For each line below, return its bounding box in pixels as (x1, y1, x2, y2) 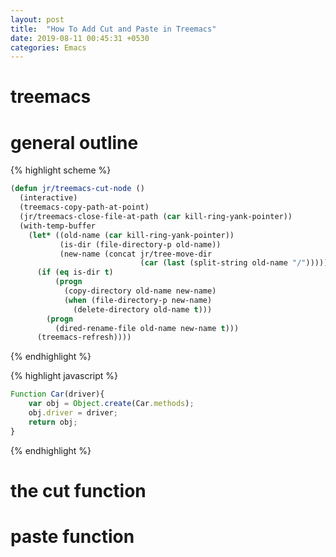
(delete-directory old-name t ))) (73, 304, 213, 315)
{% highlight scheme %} (10, 164, 112, 176)
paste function (10, 526, 135, 548)
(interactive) (19, 193, 78, 203)
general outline (10, 131, 139, 154)
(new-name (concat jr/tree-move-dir (59, 249, 213, 259)
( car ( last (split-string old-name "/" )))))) (139, 258, 333, 268)
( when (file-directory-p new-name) (63, 295, 213, 305)
